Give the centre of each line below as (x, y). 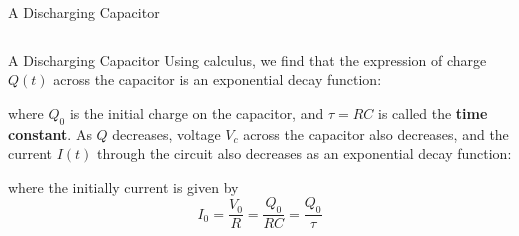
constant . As (50, 133)
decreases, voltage (166, 133)
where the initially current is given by (123, 186)
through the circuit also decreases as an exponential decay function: (304, 153)
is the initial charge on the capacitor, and (196, 112)
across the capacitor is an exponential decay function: (217, 79)
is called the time (433, 112)
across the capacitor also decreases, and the (376, 133)
